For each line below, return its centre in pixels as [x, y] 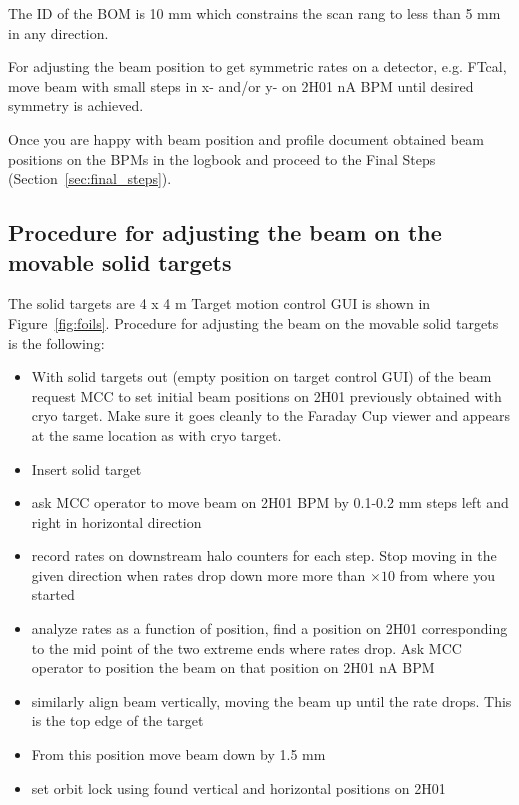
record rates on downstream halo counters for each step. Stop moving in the [264, 555]
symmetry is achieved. [76, 105]
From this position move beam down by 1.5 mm [178, 754]
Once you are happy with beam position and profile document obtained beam [246, 138]
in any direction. [58, 32]
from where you [447, 574]
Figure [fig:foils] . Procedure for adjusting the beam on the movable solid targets [253, 322]
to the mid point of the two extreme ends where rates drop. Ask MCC [246, 647]
